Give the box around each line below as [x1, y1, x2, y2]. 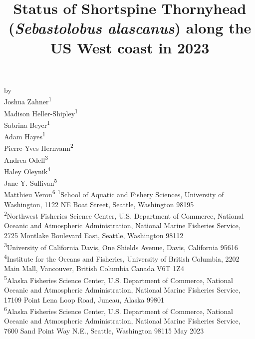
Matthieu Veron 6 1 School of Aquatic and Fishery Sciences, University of [4, 188, 224, 199]
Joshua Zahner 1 [4, 95, 52, 106]
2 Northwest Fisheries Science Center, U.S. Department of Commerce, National [4, 209, 244, 221]
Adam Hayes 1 [4, 130, 45, 141]
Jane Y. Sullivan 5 [4, 176, 57, 188]
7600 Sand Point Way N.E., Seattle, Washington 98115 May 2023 [4, 326, 204, 336]
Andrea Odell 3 [4, 153, 48, 165]
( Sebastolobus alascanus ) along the [8, 17, 252, 38]
